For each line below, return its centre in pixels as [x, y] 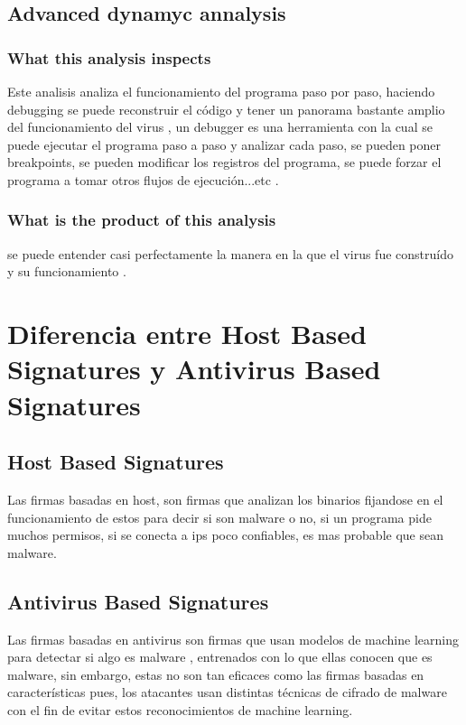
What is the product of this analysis [142, 220]
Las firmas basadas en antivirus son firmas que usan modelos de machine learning [233, 639]
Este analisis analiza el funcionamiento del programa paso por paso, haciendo [221, 91]
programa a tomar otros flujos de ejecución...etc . [143, 179]
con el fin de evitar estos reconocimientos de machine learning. [180, 709]
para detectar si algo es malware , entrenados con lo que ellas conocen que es [220, 657]
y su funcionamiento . [67, 271]
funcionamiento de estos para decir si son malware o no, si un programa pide [219, 517]
